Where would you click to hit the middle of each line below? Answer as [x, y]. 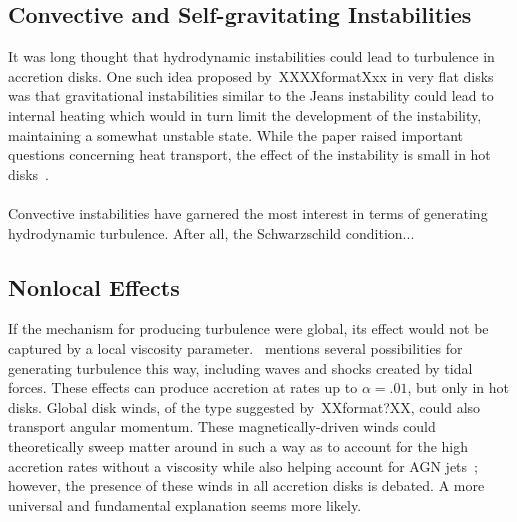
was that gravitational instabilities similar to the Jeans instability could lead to [251, 95]
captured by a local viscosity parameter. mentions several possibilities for [235, 347]
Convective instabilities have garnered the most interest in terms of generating [248, 212]
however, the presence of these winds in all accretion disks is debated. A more [246, 485]
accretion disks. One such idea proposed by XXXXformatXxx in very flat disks [251, 75]
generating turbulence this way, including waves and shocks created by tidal [240, 367]
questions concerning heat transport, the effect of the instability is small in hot [249, 154]
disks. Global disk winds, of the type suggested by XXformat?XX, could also [244, 406]
